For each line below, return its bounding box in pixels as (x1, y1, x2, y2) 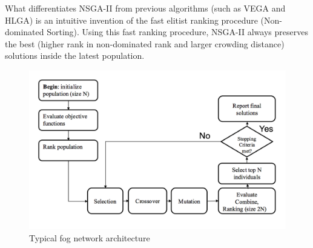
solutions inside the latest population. (5, 49, 145, 62)
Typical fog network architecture (29, 232, 150, 244)
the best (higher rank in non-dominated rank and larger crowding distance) (5, 37, 285, 50)
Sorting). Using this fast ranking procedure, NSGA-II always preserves (47, 25, 308, 38)
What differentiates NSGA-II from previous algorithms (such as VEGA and (5, 2, 286, 14)
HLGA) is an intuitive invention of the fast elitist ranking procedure (5, 13, 258, 26)
